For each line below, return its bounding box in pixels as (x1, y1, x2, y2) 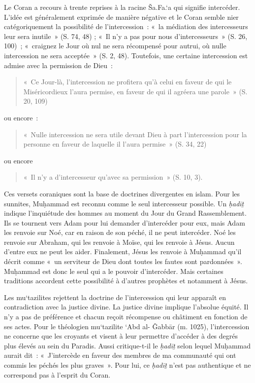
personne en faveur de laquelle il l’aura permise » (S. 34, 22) (23, 139, 207, 149)
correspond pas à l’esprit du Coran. (4, 369, 111, 380)
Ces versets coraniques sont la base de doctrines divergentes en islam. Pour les (4, 188, 240, 198)
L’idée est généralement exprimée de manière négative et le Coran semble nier (4, 11, 239, 22)
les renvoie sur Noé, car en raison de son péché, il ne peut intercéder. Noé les (4, 227, 236, 237)
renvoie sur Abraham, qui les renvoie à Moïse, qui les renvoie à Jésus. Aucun (4, 236, 235, 247)
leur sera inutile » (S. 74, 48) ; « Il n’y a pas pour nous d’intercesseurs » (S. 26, (4, 31, 248, 41)
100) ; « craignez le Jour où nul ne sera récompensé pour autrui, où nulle (4, 40, 226, 51)
